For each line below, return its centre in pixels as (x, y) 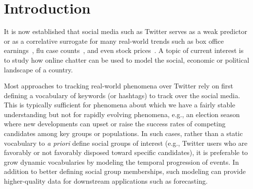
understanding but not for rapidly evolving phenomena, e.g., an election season (122, 114)
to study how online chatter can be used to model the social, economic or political (127, 60)
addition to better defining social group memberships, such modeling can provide (125, 171)
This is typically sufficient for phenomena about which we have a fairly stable (120, 105)
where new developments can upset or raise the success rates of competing (115, 124)
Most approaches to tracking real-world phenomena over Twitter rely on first (119, 86)
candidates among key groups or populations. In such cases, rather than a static (123, 133)
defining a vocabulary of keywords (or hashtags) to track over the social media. (122, 95)
